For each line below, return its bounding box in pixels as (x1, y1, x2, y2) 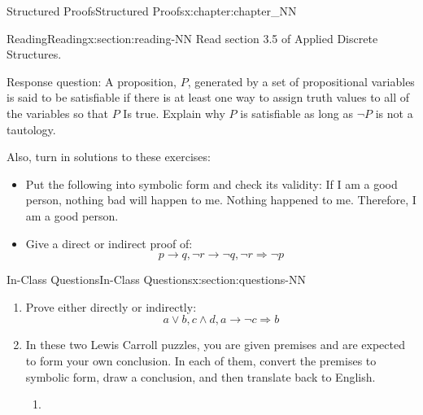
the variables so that (7, 104, 109, 121)
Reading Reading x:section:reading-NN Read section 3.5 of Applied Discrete (7, 29, 378, 46)
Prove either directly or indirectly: (25, 298, 197, 315)
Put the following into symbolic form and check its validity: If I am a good (25, 175, 398, 192)
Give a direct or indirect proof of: (25, 234, 193, 251)
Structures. (7, 46, 62, 63)
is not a (375, 104, 413, 121)
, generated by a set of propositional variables (187, 72, 415, 90)
